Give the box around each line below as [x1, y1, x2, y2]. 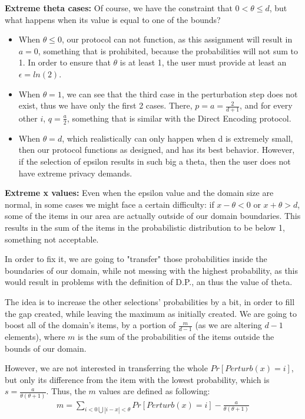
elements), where [5, 330, 65, 342]
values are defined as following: [98, 385, 210, 397]
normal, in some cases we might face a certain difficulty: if [5, 198, 214, 210]
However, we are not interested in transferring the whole [5, 362, 208, 374]
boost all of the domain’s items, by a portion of [5, 319, 176, 331]
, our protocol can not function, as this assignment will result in [61, 33, 293, 45]
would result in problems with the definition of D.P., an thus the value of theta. [5, 276, 293, 288]
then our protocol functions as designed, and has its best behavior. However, [18, 143, 295, 156]
